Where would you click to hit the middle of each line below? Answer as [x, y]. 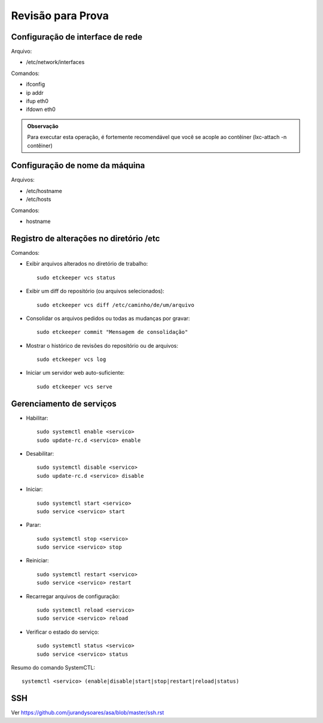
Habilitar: [37, 418]
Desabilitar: [40, 453]
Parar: [33, 525]
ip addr [35, 92]
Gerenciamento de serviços [64, 404]
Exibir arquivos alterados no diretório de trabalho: [87, 264]
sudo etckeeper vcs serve [75, 386]
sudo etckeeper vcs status [76, 278]
